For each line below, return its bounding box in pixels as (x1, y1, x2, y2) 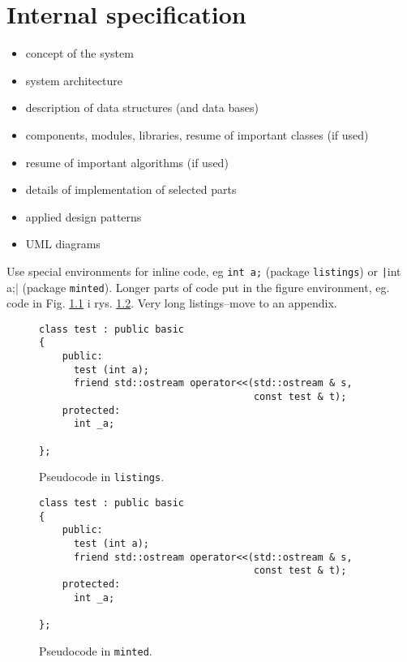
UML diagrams (25, 235, 101, 252)
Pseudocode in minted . (39, 642, 152, 659)
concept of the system (25, 45, 134, 62)
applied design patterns (25, 208, 142, 225)
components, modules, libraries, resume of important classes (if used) (25, 126, 369, 143)
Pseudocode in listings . (39, 468, 165, 485)
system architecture (25, 71, 123, 88)
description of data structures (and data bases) (25, 99, 259, 116)
